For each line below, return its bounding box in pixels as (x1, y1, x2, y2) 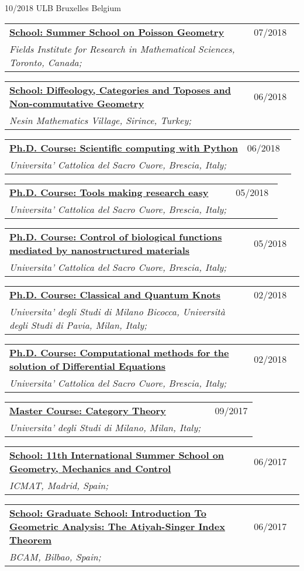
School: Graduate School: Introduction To (9, 505, 206, 520)
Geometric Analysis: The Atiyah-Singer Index (9, 519, 225, 533)
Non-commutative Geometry (9, 96, 144, 110)
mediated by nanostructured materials (9, 243, 190, 257)
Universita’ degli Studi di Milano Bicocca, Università (9, 304, 225, 318)
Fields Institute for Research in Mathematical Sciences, (9, 42, 235, 56)
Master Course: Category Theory (9, 403, 166, 417)
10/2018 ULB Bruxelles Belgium (5, 2, 121, 13)
